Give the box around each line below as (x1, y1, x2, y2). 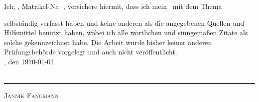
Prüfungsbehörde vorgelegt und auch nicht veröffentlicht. (4, 47, 177, 57)
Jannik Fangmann (4, 90, 59, 101)
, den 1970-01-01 (4, 56, 54, 66)
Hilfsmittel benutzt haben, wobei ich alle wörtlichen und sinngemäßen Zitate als (4, 27, 248, 38)
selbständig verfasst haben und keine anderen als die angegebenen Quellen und (4, 17, 245, 28)
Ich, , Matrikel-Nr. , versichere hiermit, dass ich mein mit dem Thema (4, 1, 222, 11)
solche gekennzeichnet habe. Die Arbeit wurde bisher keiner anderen (4, 37, 212, 47)
